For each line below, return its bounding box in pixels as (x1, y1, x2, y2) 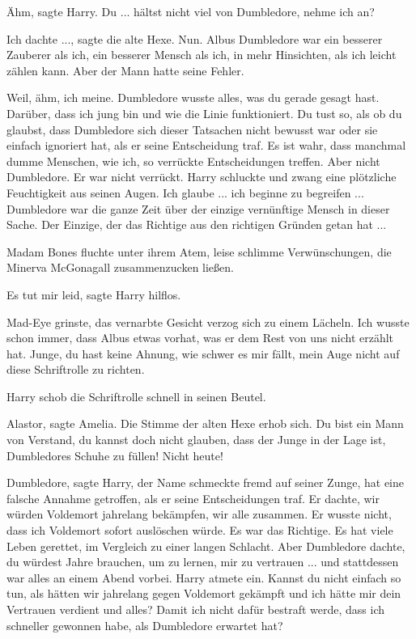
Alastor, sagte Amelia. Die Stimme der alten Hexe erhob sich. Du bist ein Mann (6, 415, 404, 432)
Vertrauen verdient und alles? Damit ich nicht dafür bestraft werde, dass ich (6, 601, 385, 617)
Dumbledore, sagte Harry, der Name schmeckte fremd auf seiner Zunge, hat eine (6, 474, 405, 491)
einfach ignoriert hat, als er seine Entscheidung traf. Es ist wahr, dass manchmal (6, 137, 406, 154)
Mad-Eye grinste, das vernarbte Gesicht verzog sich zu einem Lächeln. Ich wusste (6, 313, 410, 330)
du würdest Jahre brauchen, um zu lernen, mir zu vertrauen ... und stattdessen (6, 553, 399, 570)
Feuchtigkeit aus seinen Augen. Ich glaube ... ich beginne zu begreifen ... (6, 184, 364, 201)
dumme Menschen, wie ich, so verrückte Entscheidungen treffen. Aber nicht (6, 152, 380, 169)
